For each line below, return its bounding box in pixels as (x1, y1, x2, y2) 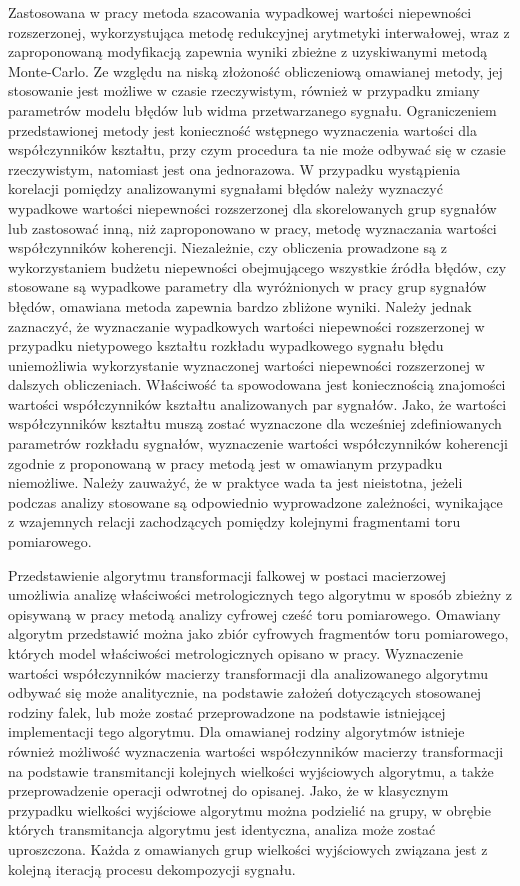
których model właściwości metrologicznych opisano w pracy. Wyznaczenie (8, 643, 463, 663)
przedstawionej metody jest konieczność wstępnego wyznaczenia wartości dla (8, 119, 478, 140)
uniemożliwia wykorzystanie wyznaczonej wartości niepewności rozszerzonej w (8, 354, 485, 375)
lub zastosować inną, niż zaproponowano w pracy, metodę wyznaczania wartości (8, 217, 497, 238)
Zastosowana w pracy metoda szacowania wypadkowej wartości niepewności (8, 2, 472, 22)
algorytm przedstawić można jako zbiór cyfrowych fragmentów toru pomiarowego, (8, 623, 509, 644)
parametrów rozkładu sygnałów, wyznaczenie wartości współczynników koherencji (8, 433, 508, 454)
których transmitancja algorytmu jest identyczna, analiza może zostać (8, 819, 436, 840)
